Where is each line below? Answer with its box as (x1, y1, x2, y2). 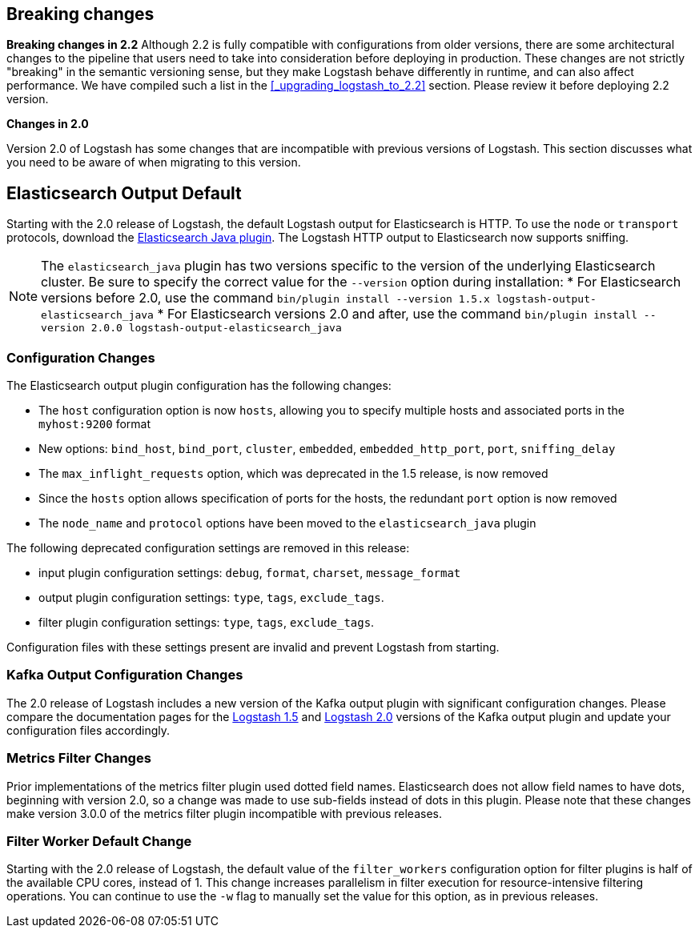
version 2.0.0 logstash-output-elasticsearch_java (41, 322, 342, 335)
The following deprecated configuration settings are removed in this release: (6, 541, 410, 555)
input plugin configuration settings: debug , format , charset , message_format (38, 566, 461, 580)
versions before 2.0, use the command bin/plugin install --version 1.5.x (41, 290, 490, 307)
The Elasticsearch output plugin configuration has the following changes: (6, 379, 392, 393)
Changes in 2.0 (6, 117, 89, 131)
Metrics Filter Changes (6, 750, 151, 767)
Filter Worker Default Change (6, 832, 192, 849)
